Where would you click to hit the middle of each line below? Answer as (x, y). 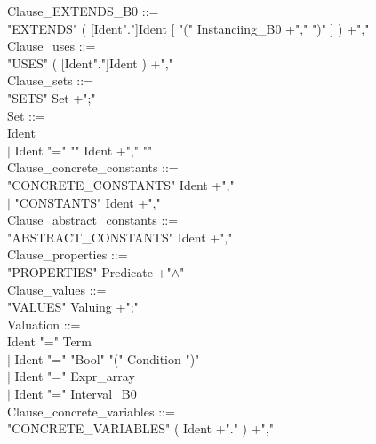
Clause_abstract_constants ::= (93, 220)
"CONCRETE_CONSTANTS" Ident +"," (121, 184)
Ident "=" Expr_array (75, 376)
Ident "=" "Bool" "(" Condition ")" (107, 358)
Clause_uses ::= (52, 46)
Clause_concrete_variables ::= (91, 411)
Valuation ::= (44, 324)
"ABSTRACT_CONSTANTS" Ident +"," (120, 237)
